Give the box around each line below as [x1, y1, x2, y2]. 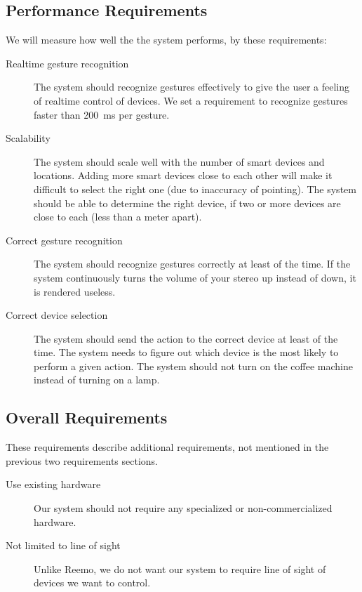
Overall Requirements [6, 407, 168, 428]
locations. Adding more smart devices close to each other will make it [34, 168, 333, 183]
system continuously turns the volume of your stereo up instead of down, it [34, 270, 356, 284]
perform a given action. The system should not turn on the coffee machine [34, 358, 353, 373]
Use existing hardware [6, 477, 101, 492]
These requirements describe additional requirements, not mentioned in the [6, 440, 329, 454]
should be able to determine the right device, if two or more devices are [34, 195, 341, 210]
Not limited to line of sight [6, 538, 121, 553]
